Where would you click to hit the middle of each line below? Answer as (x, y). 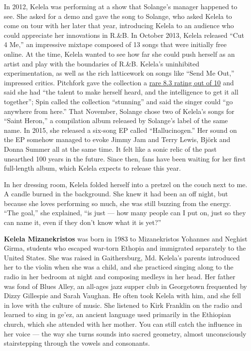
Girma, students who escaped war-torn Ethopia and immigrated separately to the (125, 248)
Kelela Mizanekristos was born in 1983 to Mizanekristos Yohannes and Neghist (126, 238)
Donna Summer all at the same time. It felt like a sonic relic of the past (110, 149)
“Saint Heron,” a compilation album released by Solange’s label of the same (116, 120)
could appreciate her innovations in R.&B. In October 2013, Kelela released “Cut (124, 35)
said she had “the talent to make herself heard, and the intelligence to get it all (121, 92)
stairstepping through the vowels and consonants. (77, 343)
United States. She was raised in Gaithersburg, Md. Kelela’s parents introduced (122, 257)
